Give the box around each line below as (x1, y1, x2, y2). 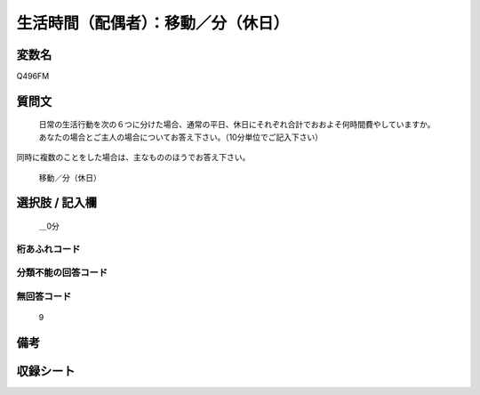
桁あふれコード (16, 243, 81, 255)
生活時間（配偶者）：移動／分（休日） (16, 13, 290, 33)
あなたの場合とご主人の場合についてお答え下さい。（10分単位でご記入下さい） (38, 132, 324, 142)
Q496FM (16, 71, 50, 82)
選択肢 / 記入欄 (16, 196, 98, 211)
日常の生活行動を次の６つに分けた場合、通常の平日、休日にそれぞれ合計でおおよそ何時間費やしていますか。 (38, 119, 436, 130)
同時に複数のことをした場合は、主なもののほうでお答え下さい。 (16, 152, 251, 163)
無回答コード (16, 290, 72, 302)
